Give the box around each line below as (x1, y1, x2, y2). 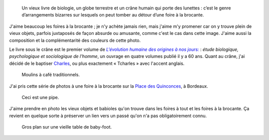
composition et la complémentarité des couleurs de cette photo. (9, 37, 141, 43)
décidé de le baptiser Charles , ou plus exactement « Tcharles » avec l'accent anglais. (9, 60, 185, 66)
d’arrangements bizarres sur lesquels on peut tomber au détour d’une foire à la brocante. (21, 12, 204, 18)
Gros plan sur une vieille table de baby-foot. (21, 124, 112, 130)
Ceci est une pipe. (21, 94, 59, 100)
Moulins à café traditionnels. (21, 72, 80, 78)
